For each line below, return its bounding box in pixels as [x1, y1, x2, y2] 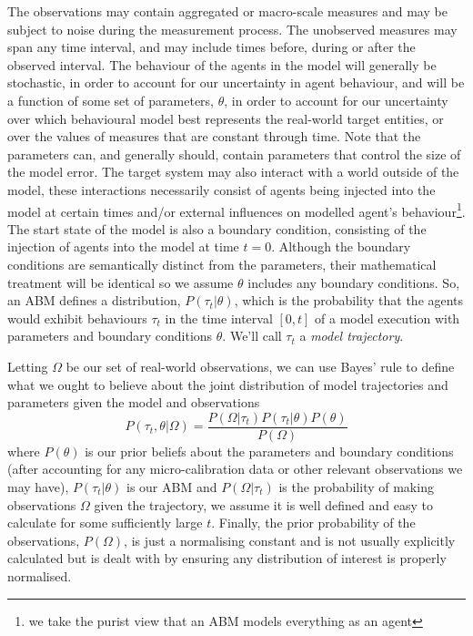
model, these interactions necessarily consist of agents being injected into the [7, 180, 436, 199]
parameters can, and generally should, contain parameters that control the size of [7, 144, 461, 163]
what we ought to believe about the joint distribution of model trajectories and [7, 374, 448, 394]
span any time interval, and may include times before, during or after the [7, 37, 416, 56]
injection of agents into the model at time [7, 237, 239, 256]
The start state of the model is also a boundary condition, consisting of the [7, 219, 427, 238]
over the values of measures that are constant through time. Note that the [7, 127, 421, 146]
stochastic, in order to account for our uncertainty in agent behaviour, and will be [7, 73, 465, 92]
